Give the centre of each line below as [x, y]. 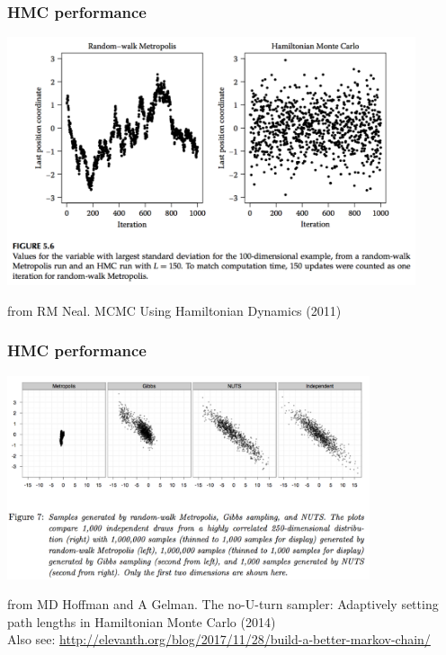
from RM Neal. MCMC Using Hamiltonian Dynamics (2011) [174, 310]
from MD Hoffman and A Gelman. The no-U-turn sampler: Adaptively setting [223, 604]
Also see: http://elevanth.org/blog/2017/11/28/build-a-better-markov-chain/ [219, 639]
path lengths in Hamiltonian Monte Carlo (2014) [142, 621]
